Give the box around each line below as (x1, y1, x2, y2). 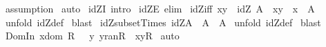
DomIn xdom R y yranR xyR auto (5, 28, 180, 43)
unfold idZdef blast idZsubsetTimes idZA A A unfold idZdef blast (5, 15, 321, 29)
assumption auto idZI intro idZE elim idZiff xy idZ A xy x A (5, 1, 315, 15)
